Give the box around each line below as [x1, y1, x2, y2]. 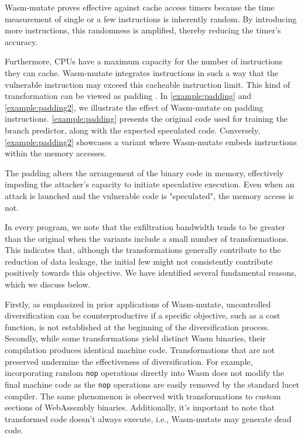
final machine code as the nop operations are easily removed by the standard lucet [5, 378, 299, 390]
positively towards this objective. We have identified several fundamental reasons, [5, 266, 297, 279]
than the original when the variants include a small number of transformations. [5, 232, 289, 244]
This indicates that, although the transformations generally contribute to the [5, 244, 281, 256]
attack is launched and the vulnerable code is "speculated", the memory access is [5, 189, 294, 201]
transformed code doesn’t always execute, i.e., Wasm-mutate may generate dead [5, 412, 292, 425]
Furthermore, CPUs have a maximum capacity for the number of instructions [5, 55, 283, 67]
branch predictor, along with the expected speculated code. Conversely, [5, 124, 260, 136]
